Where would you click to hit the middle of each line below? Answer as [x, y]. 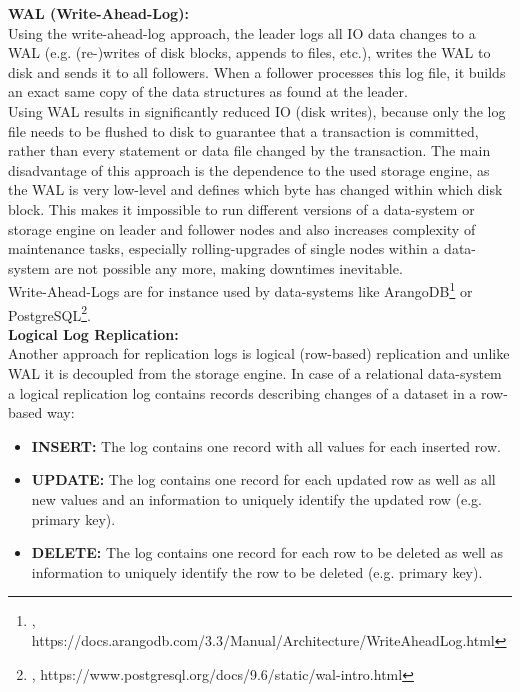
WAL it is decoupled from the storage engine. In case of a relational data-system [255, 373]
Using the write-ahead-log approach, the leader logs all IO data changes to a [242, 32]
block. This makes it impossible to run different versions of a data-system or [241, 208]
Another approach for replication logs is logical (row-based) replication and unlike [259, 353]
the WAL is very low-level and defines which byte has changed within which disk [255, 189]
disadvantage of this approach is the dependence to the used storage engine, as [249, 169]
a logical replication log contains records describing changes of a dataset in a [242, 392]
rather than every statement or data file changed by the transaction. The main [249, 150]
